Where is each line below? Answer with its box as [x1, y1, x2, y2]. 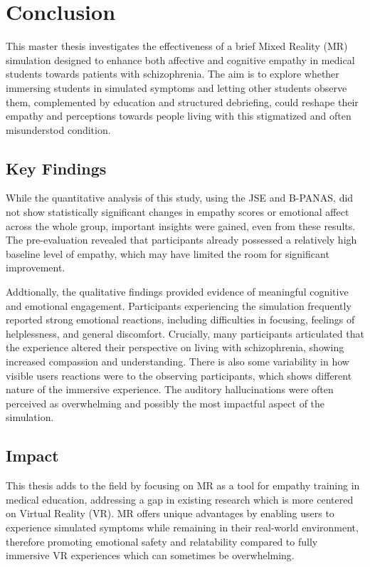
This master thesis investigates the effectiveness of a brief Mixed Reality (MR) [6, 38, 348, 53]
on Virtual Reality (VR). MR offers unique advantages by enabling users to [6, 506, 334, 521]
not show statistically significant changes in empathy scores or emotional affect [6, 204, 349, 219]
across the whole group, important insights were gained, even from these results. [6, 218, 356, 233]
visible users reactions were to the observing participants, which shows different [6, 368, 352, 383]
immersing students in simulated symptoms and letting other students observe [6, 80, 347, 95]
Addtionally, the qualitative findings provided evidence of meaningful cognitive [6, 284, 349, 299]
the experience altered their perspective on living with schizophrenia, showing [6, 340, 344, 355]
